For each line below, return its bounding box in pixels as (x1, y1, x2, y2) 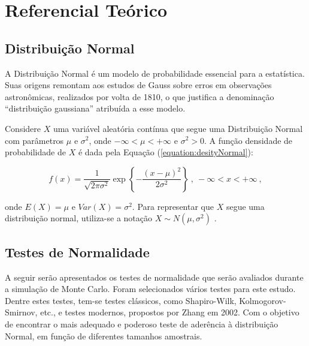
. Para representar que (132, 200, 214, 212)
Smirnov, (5, 306, 38, 318)
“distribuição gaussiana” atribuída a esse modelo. (5, 102, 186, 115)
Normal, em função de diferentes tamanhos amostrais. (5, 329, 202, 342)
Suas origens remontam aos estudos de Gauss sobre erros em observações (5, 79, 272, 91)
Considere (5, 122, 41, 134)
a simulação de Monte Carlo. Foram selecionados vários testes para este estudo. (5, 282, 296, 295)
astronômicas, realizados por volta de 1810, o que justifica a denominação (5, 90, 274, 103)
